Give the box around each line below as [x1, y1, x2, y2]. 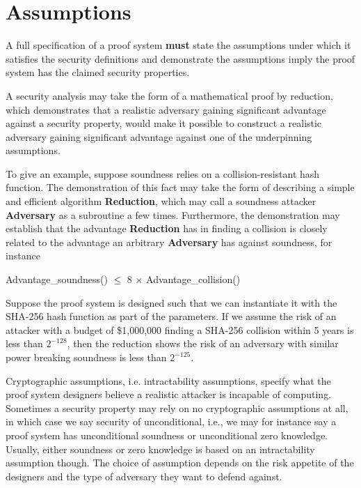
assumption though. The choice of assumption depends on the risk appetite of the [6, 455, 354, 470]
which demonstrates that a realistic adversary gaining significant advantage [6, 102, 326, 116]
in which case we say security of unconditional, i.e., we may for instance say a [6, 414, 337, 429]
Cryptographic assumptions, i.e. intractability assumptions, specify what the [6, 373, 331, 388]
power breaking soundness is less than [6, 350, 167, 364]
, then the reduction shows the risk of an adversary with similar [67, 336, 339, 351]
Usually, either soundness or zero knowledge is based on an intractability [6, 441, 315, 456]
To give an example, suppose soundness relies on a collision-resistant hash [6, 166, 320, 181]
